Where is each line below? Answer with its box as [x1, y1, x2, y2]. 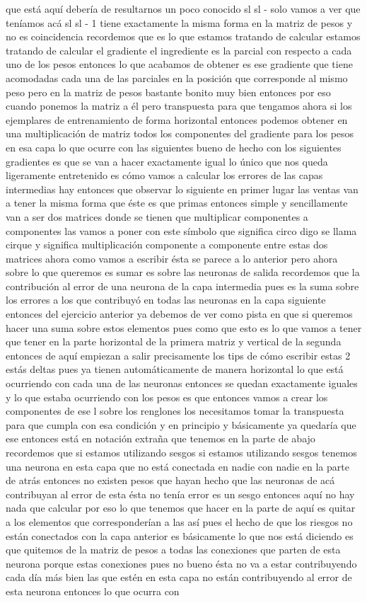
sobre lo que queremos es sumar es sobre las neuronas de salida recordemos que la [6, 265, 360, 280]
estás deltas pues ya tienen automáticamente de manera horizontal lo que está [6, 362, 344, 377]
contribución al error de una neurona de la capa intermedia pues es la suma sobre [6, 278, 359, 293]
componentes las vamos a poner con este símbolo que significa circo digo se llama [6, 223, 357, 238]
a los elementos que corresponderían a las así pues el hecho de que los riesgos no [6, 514, 353, 529]
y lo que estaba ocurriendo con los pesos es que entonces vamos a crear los [6, 389, 328, 404]
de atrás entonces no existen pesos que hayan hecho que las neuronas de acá [6, 473, 335, 488]
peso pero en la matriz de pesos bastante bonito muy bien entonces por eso [6, 84, 331, 99]
